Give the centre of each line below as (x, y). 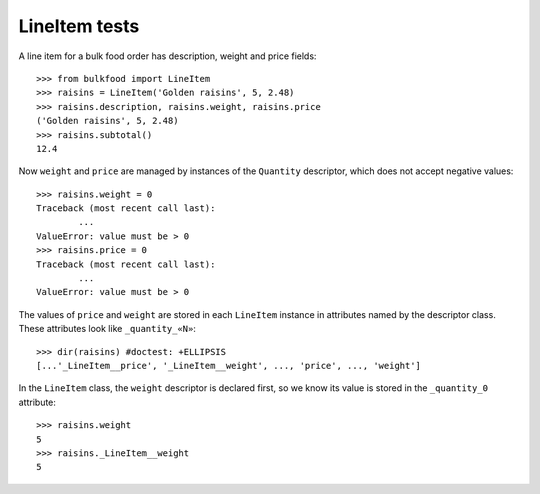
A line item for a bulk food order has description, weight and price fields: (167, 56)
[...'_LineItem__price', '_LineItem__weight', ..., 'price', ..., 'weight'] (229, 365)
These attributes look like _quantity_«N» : (107, 329)
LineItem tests (79, 26)
